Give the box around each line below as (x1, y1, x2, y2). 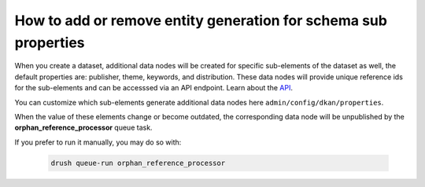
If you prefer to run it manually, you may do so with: (14, 137, 182, 147)
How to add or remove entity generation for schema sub (14, 12, 387, 29)
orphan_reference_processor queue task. (14, 123, 153, 133)
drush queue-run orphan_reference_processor (50, 158, 226, 167)
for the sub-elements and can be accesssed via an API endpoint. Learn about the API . (14, 83, 293, 93)
